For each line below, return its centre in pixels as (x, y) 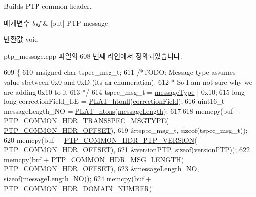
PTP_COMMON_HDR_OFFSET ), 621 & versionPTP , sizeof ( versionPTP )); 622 (127, 149)
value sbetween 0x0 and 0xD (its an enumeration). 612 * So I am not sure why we (128, 82)
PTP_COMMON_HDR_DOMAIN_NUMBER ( (78, 188)
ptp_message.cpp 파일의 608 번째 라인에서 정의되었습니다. (93, 55)
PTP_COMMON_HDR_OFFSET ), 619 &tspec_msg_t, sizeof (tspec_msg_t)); (126, 130)
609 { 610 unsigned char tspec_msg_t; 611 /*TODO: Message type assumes (120, 72)
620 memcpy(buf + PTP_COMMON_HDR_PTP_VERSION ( (101, 140)
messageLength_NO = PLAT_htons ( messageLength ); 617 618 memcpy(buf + (122, 111)
